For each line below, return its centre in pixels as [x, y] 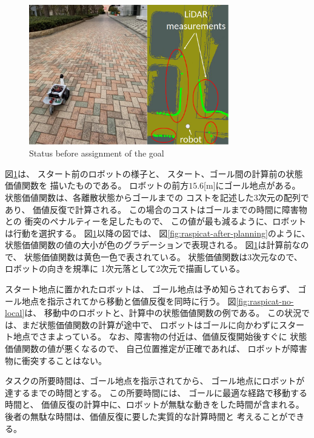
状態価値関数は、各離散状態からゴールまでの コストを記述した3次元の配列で [157, 197]
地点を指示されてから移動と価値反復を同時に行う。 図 [129, 301]
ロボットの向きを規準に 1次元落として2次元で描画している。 [125, 268]
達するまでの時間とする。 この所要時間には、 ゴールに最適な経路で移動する [156, 392]
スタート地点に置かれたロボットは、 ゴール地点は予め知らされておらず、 [150, 289]
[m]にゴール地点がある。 [252, 185]
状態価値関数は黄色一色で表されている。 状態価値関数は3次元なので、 [163, 256]
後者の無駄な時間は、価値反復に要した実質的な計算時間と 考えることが [146, 416]
